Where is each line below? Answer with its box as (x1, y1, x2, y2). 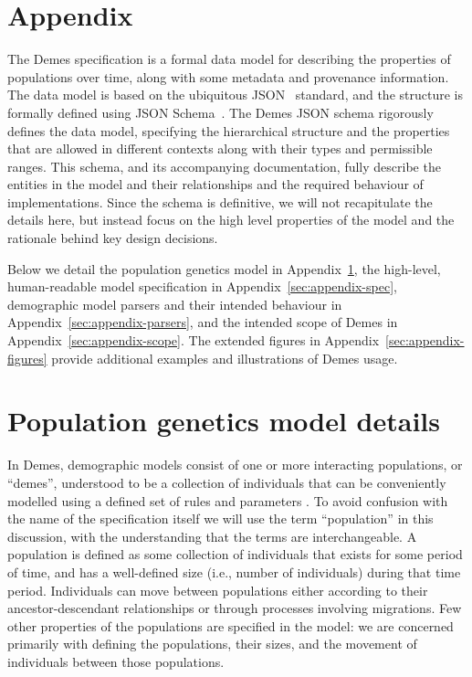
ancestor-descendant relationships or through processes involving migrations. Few (7, 598, 462, 618)
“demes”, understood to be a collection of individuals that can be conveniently (7, 472, 446, 492)
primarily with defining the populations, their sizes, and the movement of (7, 634, 417, 653)
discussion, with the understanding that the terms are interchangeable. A (7, 526, 417, 545)
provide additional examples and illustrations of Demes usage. (51, 348, 398, 367)
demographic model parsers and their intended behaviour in (7, 294, 342, 313)
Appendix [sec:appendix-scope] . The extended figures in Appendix (7, 331, 380, 350)
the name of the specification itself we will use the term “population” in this (7, 509, 434, 528)
